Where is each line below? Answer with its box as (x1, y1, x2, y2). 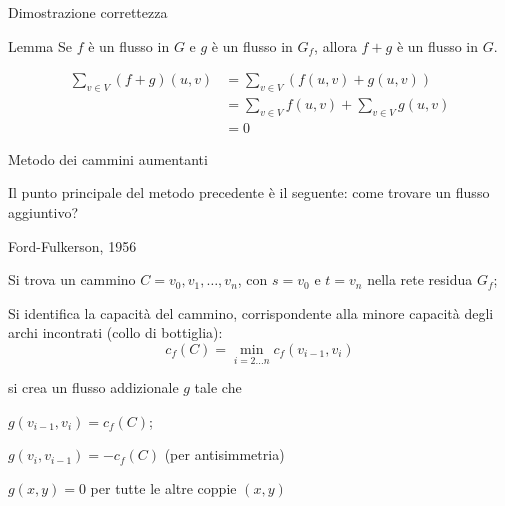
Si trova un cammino (8, 269, 136, 290)
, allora (314, 35, 357, 56)
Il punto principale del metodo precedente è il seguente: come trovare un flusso (8, 182, 490, 203)
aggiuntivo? (8, 202, 79, 223)
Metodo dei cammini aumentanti (8, 148, 208, 169)
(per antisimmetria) (164, 444, 285, 465)
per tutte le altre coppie (90, 478, 237, 499)
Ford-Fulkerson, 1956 (8, 235, 137, 256)
